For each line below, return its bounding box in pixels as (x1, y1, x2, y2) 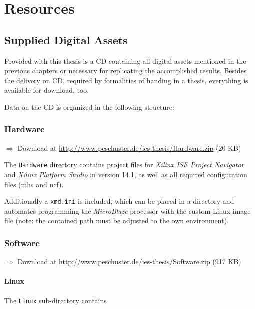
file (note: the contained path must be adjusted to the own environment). (4, 215, 229, 226)
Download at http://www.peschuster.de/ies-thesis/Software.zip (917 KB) (17, 256, 241, 267)
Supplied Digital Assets (4, 32, 128, 47)
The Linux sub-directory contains (4, 295, 107, 305)
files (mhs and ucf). (4, 179, 64, 189)
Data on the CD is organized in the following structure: (4, 101, 174, 112)
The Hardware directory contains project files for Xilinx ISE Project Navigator (4, 159, 244, 170)
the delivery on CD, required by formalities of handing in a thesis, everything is (4, 75, 248, 85)
